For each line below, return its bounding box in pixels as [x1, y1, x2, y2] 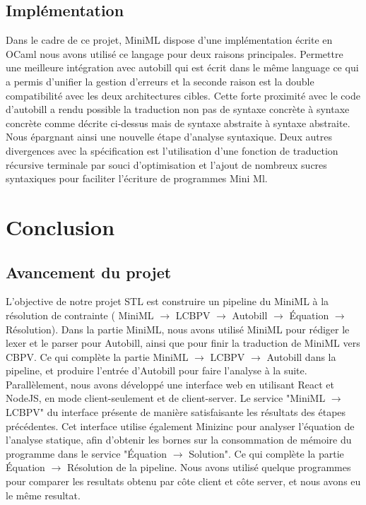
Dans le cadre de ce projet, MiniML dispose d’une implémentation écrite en [6, 32, 333, 47]
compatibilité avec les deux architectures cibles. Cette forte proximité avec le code [6, 88, 360, 102]
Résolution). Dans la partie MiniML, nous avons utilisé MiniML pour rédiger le [6, 321, 350, 336]
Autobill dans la [266, 349, 336, 364]
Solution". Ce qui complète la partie [189, 446, 344, 461]
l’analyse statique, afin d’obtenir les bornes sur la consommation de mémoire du [6, 432, 352, 447]
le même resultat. [6, 487, 81, 502]
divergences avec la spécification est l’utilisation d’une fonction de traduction [6, 143, 338, 158]
